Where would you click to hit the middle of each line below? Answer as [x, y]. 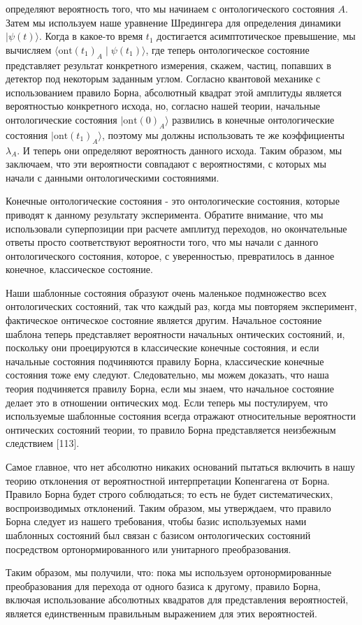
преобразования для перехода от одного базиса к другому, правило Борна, [163, 586]
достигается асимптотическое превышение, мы [256, 36]
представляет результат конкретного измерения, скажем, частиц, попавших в [168, 65]
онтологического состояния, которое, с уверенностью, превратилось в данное [170, 255]
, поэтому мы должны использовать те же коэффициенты [223, 134]
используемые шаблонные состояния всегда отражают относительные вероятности [181, 416]
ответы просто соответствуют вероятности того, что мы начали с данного [162, 242]
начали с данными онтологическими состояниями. [113, 177]
